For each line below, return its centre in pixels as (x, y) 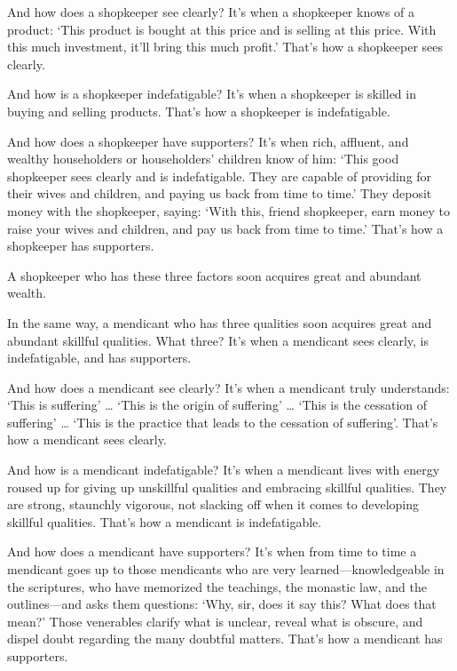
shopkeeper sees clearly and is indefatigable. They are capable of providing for (220, 176)
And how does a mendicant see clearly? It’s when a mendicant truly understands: (228, 387)
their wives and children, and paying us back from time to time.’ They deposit (220, 193)
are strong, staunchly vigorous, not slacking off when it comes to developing (213, 504)
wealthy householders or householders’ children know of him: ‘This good (203, 159)
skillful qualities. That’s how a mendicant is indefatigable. (165, 521)
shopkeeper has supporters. (81, 246)
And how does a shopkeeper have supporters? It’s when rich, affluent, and (208, 141)
